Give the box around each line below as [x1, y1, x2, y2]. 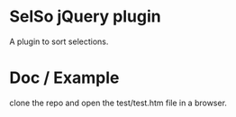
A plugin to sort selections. [9, 36, 109, 47]
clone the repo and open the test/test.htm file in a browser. [9, 97, 228, 108]
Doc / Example [9, 67, 120, 88]
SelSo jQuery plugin [9, 6, 161, 27]
